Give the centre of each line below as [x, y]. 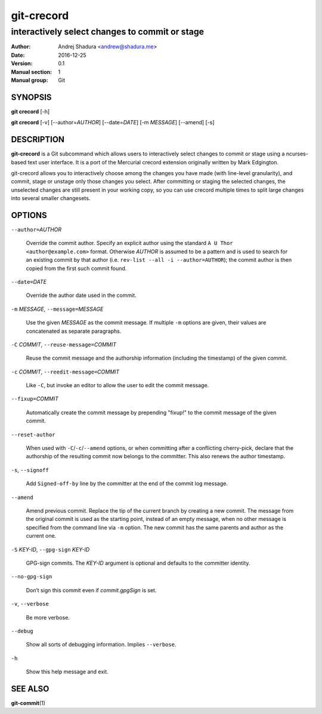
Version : [22, 63]
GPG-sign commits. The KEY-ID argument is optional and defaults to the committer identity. [138, 563]
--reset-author [33, 434]
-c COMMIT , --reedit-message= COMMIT [65, 372]
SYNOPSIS [31, 97]
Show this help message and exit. [67, 672]
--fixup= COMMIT [35, 399]
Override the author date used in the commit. [81, 295]
